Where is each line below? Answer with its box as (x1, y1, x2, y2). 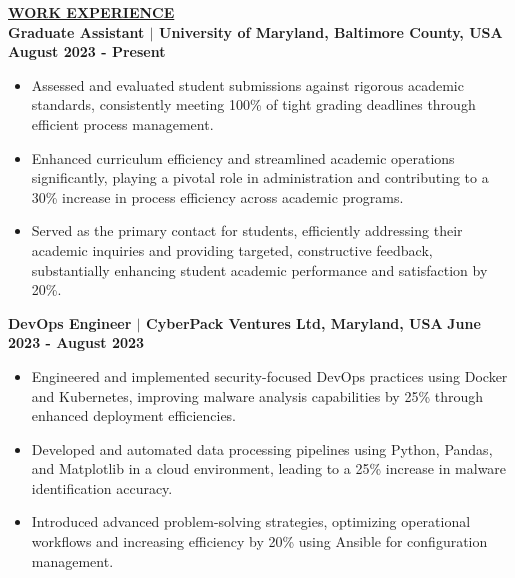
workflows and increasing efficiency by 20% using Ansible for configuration (31, 531, 488, 552)
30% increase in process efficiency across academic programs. (31, 186, 404, 207)
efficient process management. (31, 113, 214, 134)
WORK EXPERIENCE (8, 2, 175, 22)
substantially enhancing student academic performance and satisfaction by (31, 259, 488, 280)
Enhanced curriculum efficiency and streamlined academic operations (31, 147, 455, 168)
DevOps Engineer (8, 312, 132, 333)
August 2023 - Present (8, 41, 166, 62)
